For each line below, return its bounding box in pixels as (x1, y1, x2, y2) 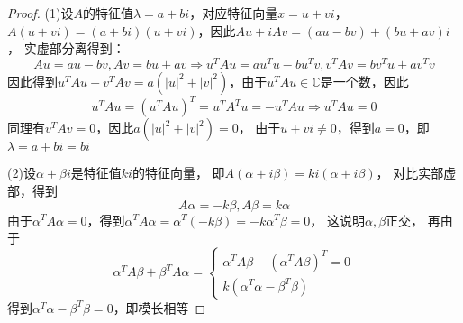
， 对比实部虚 (376, 163, 457, 182)
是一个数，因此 (320, 71, 409, 90)
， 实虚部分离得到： (7, 39, 125, 58)
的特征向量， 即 (132, 163, 225, 182)
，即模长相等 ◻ (113, 298, 206, 317)
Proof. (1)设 (7, 4, 74, 22)
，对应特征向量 (189, 4, 278, 22)
